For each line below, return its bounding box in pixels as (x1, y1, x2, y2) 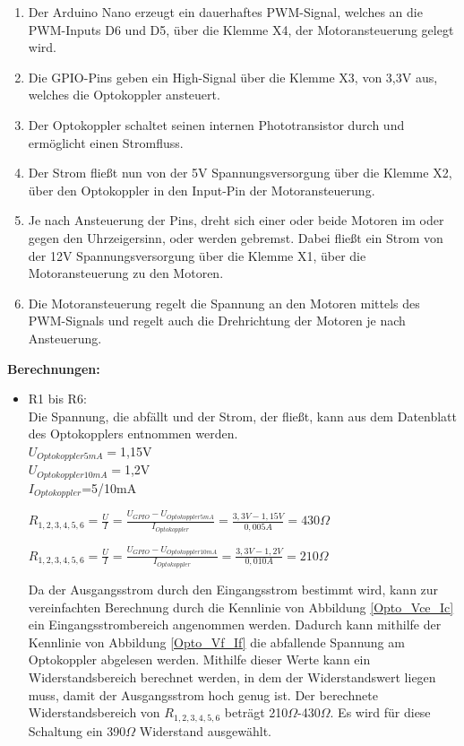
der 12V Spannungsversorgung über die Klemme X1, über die (28, 246, 366, 265)
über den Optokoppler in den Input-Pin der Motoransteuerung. (28, 180, 375, 199)
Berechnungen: (7, 359, 100, 377)
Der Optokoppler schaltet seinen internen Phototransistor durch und (28, 115, 405, 134)
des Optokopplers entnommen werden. (28, 424, 238, 443)
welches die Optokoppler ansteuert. (28, 85, 220, 104)
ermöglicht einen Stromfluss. (28, 133, 184, 152)
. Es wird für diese (330, 703, 431, 722)
